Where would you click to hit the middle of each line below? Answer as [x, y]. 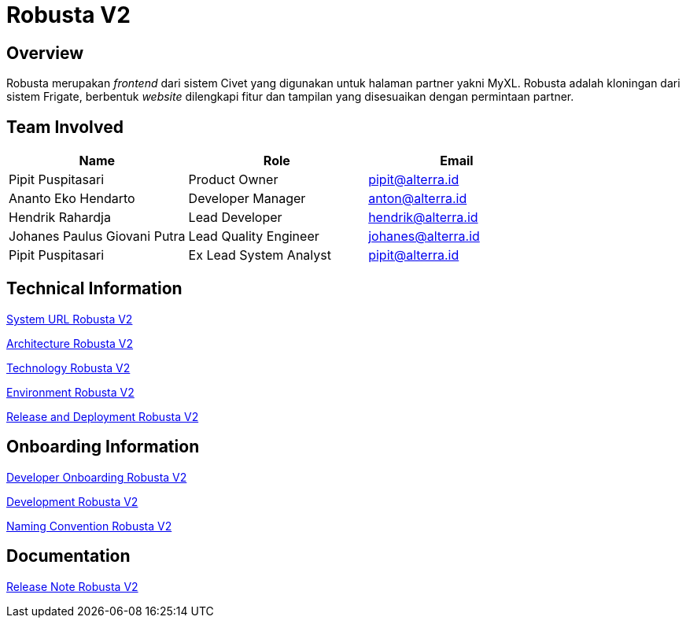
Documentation [68, 556]
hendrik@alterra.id [423, 218]
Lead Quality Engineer [254, 236]
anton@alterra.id [418, 199]
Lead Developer [235, 218]
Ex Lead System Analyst [260, 255]
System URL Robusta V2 [70, 319]
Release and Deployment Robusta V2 [103, 416]
